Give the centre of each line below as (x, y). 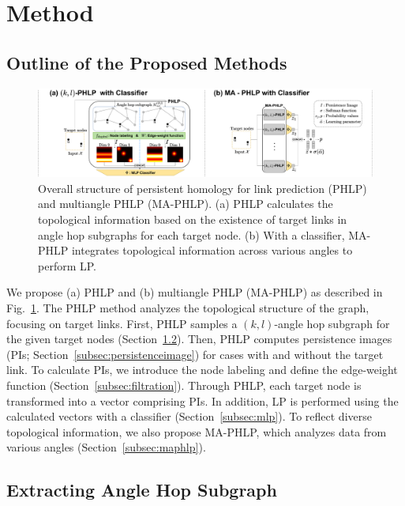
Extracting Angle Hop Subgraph (142, 490)
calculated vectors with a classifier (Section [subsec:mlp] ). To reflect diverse (189, 416)
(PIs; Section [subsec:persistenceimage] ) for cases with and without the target (195, 354)
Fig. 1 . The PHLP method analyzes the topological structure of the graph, (188, 307)
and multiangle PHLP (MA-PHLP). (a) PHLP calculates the (186, 204)
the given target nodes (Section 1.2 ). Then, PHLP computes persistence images (199, 339)
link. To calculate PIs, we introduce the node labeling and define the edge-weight (202, 370)
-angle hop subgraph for (332, 323)
